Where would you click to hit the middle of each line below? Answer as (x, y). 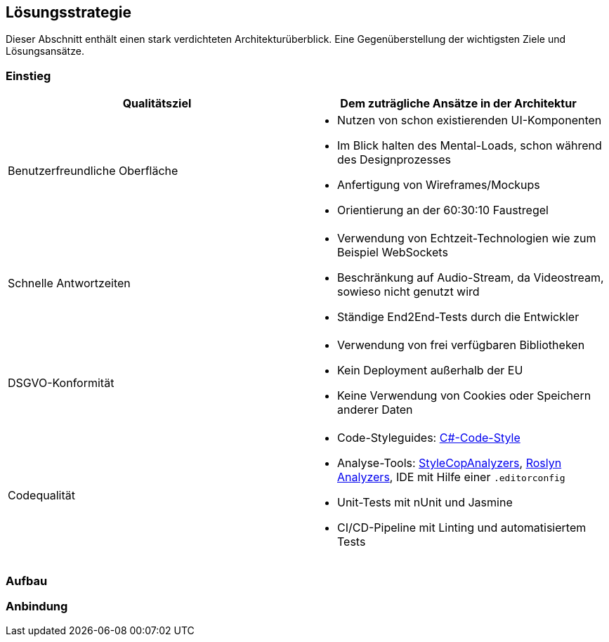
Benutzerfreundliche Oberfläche (93, 171)
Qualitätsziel (157, 104)
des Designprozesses (394, 160)
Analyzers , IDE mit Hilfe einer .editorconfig (451, 477)
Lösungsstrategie (69, 12)
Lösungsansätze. (45, 51)
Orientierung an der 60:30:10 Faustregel (443, 210)
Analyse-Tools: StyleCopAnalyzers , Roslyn (450, 463)
